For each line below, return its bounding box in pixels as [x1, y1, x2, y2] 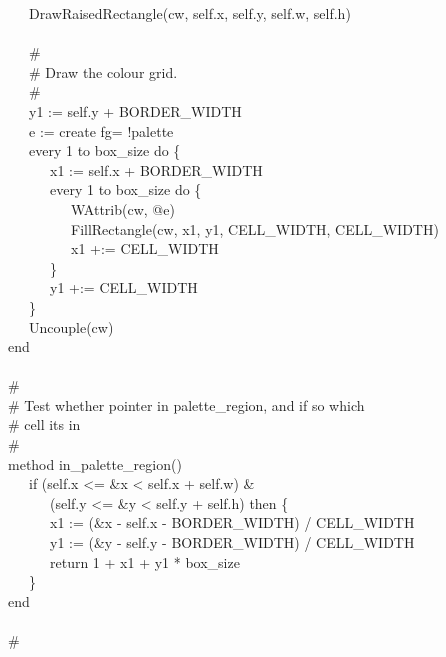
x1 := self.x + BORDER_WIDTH [49, 159, 263, 180]
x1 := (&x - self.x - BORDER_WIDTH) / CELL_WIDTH [49, 512, 415, 533]
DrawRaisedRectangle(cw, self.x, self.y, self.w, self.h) [28, 3, 351, 23]
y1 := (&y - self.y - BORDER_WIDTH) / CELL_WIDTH [49, 532, 415, 553]
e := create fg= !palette [28, 120, 174, 141]
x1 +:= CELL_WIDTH [70, 238, 219, 259]
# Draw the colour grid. [28, 61, 178, 82]
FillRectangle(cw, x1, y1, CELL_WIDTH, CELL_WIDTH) [70, 218, 439, 239]
